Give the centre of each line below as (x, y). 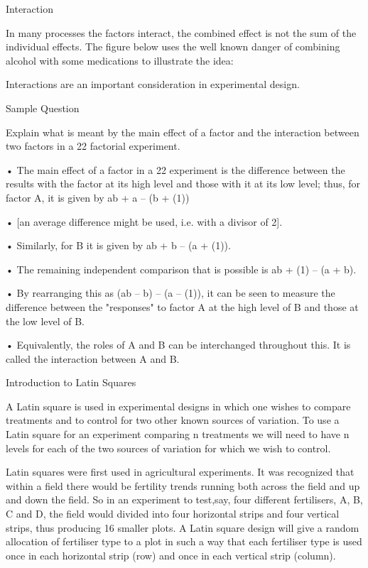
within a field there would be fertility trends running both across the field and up (183, 485)
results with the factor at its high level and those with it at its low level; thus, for (183, 184)
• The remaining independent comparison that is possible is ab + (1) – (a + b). (181, 269)
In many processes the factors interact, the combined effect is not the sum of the (181, 32)
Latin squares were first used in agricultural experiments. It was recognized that (180, 472)
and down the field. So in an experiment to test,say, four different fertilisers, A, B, (184, 499)
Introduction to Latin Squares (71, 382)
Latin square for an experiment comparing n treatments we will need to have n (178, 434)
